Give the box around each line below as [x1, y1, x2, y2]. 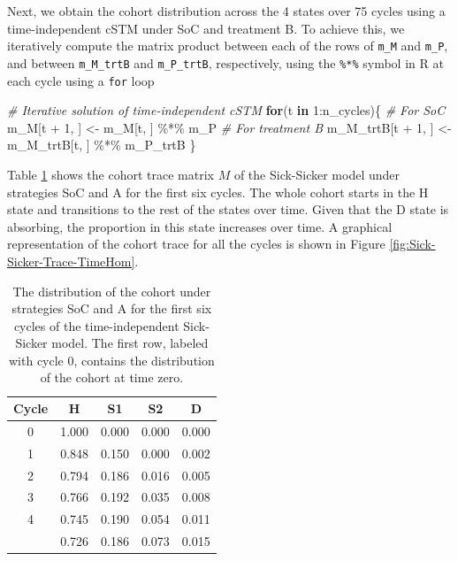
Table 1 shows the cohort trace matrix [7, 165, 214, 183]
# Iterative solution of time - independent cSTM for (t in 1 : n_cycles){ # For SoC [7, 101, 446, 119]
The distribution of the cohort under [12, 281, 211, 300]
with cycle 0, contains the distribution [9, 350, 215, 369]
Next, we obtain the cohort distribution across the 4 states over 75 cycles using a [7, 2, 446, 19]
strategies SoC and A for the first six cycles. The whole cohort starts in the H [7, 182, 429, 201]
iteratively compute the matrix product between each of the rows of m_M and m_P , [7, 36, 448, 55]
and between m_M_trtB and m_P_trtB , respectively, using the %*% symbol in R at [7, 53, 444, 72]
